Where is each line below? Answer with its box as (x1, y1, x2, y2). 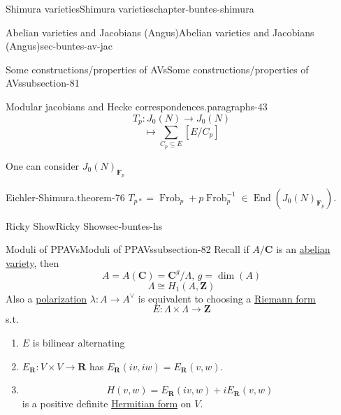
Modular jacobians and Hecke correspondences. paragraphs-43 (6, 99, 268, 113)
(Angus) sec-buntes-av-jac (6, 38, 113, 53)
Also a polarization (6, 291, 87, 305)
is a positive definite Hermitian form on (22, 395, 191, 410)
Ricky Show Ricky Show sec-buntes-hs (6, 218, 163, 233)
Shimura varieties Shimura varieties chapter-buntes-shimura (6, 1, 254, 15)
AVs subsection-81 (6, 75, 80, 90)
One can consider (6, 158, 80, 173)
